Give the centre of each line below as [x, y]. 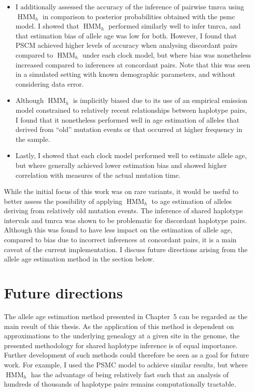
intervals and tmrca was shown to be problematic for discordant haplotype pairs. [126, 220]
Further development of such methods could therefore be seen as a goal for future [127, 355]
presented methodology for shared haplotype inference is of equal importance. [121, 345]
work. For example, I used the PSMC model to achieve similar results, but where [126, 364]
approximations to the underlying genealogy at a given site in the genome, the [122, 336]
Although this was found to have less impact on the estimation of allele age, [118, 230]
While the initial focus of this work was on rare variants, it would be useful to [121, 191]
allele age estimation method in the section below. [79, 259]
